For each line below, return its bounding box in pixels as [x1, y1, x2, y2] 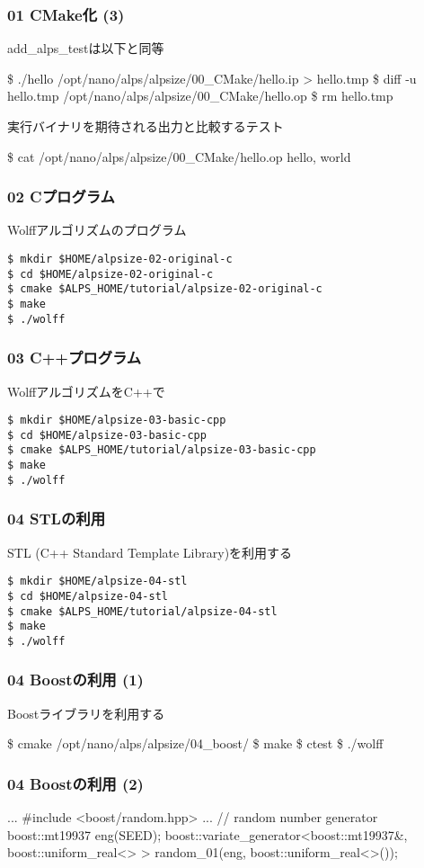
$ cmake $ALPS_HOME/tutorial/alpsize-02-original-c [7, 282, 322, 296]
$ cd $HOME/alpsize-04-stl [7, 589, 168, 603]
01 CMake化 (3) [7, 3, 125, 25]
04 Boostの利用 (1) [7, 668, 144, 691]
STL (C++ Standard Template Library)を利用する [7, 542, 293, 561]
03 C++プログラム [7, 346, 142, 369]
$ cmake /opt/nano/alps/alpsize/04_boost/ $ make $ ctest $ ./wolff [7, 734, 384, 753]
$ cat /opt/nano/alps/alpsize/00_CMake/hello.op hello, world [7, 147, 351, 166]
